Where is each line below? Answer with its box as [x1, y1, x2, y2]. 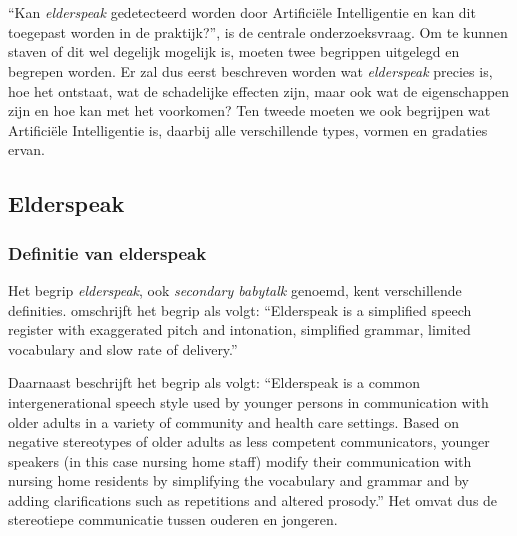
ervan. [8, 139, 45, 160]
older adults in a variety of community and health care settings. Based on [8, 411, 459, 432]
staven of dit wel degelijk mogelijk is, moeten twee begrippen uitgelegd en [8, 41, 460, 62]
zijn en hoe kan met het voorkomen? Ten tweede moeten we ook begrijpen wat [8, 100, 491, 121]
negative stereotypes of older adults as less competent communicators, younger [8, 431, 490, 452]
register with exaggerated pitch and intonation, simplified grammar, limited [8, 319, 471, 340]
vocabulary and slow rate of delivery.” [8, 338, 238, 359]
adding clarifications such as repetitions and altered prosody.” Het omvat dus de [8, 489, 498, 510]
